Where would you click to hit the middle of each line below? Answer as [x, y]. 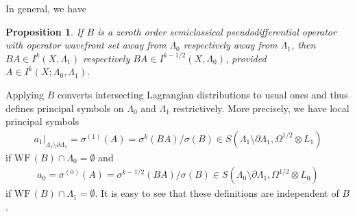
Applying [25, 94]
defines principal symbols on [65, 108]
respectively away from [230, 45]
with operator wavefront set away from [86, 45]
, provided [246, 58]
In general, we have [46, 8]
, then [303, 45]
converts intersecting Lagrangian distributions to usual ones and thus [203, 94]
